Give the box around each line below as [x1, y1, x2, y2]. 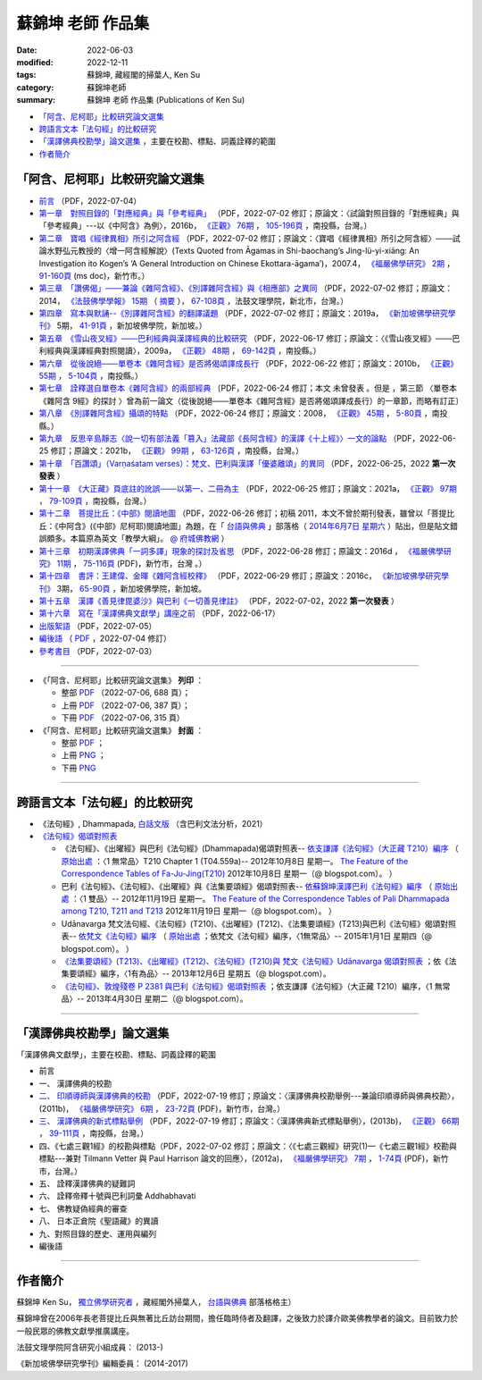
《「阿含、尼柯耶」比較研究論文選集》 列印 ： [38, 675, 204, 686]
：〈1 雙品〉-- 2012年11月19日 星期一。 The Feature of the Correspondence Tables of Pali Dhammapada [71, 894, 450, 905]
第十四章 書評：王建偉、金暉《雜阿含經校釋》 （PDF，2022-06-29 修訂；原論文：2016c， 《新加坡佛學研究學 [38, 570, 450, 581]
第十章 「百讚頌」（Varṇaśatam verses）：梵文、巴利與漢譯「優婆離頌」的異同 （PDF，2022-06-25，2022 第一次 [38, 458, 456, 468]
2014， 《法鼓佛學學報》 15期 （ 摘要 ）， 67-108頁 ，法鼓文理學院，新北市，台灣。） [38, 295, 348, 306]
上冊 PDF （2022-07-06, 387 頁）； [61, 700, 191, 711]
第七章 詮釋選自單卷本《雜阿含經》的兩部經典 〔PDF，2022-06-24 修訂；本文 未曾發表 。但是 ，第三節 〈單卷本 [38, 383, 457, 393]
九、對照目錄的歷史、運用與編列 [38, 1228, 156, 1239]
